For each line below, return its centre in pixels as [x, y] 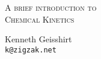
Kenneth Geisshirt [38, 39]
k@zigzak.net [31, 50]
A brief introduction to [51, 7]
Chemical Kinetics [40, 19]
